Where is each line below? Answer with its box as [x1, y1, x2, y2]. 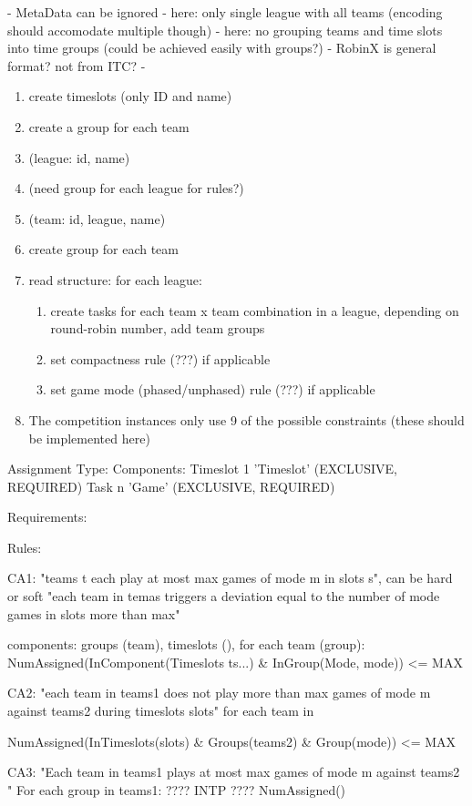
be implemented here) [28, 428, 150, 447]
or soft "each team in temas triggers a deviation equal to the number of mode [7, 587, 440, 606]
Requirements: [7, 507, 87, 526]
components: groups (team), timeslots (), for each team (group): [7, 635, 365, 654]
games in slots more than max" [7, 604, 180, 623]
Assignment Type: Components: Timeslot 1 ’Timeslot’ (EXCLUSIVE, [7, 459, 397, 478]
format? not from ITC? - [7, 56, 146, 75]
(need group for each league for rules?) [28, 179, 244, 198]
